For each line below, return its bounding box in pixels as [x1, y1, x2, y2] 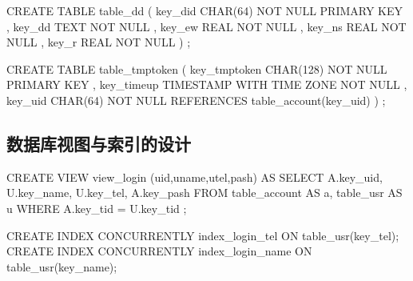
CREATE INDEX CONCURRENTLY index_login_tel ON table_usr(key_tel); [6, 227, 399, 243]
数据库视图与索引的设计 [6, 130, 191, 155]
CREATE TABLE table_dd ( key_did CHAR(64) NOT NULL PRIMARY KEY [6, 2, 403, 18]
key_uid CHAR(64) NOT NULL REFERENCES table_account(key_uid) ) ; [6, 91, 386, 108]
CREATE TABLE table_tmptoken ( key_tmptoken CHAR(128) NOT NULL [6, 60, 387, 77]
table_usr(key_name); [6, 258, 117, 275]
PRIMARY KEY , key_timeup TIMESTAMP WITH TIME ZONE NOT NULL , [6, 76, 407, 93]
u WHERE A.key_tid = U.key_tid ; [6, 199, 187, 216]
